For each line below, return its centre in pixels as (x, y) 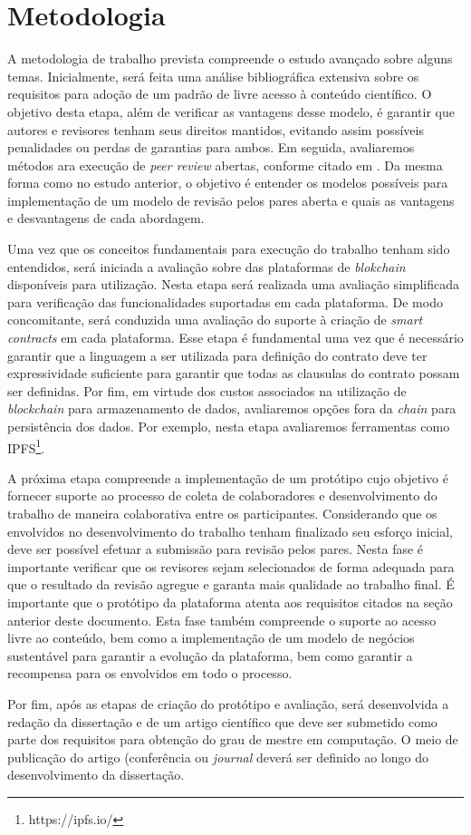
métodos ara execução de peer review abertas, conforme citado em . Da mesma (225, 165)
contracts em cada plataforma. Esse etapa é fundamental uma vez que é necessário (235, 338)
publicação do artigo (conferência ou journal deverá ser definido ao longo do (218, 757)
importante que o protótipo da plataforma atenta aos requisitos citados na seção (230, 602)
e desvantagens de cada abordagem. (106, 218)
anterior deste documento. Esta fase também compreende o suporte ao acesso (222, 620)
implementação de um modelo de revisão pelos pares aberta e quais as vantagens (231, 200)
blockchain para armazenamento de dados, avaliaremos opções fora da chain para (232, 408)
